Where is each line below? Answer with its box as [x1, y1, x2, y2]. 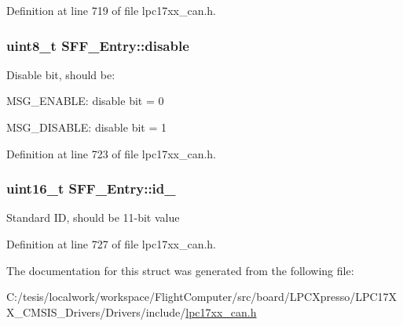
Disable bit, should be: [6, 66, 115, 82]
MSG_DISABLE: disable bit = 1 [6, 119, 167, 135]
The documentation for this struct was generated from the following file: [6, 262, 354, 278]
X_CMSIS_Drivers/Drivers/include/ [6, 303, 186, 320]
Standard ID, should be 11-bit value [6, 209, 180, 226]
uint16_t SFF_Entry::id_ [6, 179, 176, 198]
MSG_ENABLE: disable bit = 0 [6, 92, 164, 109]
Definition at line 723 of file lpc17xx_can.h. [6, 145, 217, 161]
